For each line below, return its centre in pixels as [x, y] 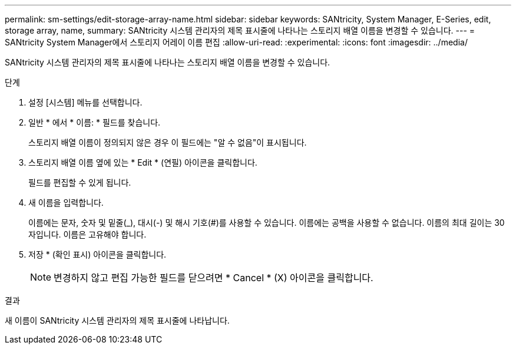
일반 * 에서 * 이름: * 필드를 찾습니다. [95, 122]
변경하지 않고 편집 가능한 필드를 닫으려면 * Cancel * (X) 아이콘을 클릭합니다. [214, 278]
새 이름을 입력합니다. [66, 203]
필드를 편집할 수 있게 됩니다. [80, 182]
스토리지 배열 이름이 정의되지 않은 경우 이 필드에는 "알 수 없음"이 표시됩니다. [168, 142]
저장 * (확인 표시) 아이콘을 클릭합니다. [97, 254]
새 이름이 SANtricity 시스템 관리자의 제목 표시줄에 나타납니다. [117, 320]
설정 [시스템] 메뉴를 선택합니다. [85, 102]
